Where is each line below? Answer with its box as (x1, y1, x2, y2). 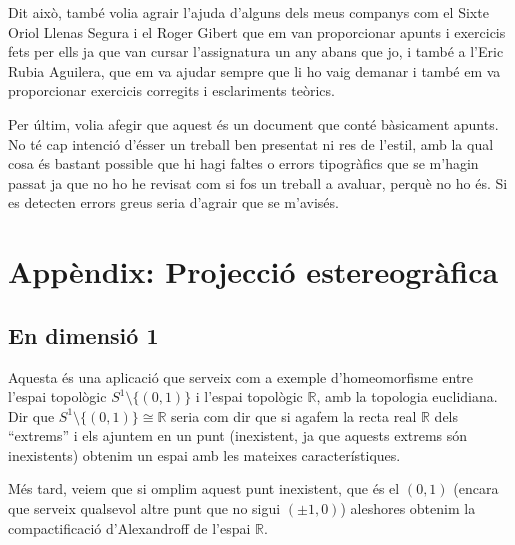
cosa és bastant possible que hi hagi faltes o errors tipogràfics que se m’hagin (8, 153, 479, 174)
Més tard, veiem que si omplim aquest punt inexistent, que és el (8, 478, 400, 499)
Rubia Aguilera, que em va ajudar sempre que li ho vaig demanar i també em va (8, 60, 501, 81)
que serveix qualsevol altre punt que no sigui (8, 498, 281, 519)
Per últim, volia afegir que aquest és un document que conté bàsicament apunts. (8, 113, 499, 134)
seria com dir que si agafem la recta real (171, 405, 417, 426)
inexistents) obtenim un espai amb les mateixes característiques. (8, 444, 401, 465)
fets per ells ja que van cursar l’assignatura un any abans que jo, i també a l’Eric (8, 41, 504, 62)
